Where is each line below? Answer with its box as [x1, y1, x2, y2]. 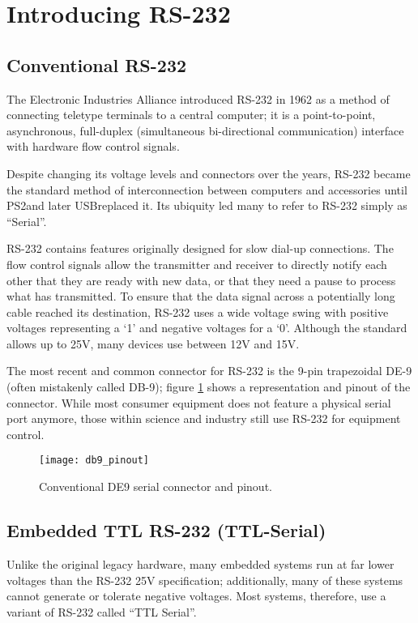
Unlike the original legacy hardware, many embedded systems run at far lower [6, 555, 395, 572]
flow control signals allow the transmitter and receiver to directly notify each [6, 255, 387, 272]
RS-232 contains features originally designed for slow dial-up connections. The [6, 240, 394, 257]
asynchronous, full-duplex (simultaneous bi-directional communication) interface [6, 122, 404, 139]
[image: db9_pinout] [39, 454, 150, 467]
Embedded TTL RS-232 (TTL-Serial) [6, 518, 326, 543]
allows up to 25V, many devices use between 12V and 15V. [6, 335, 300, 352]
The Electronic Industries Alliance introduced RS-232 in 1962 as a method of [6, 90, 390, 107]
